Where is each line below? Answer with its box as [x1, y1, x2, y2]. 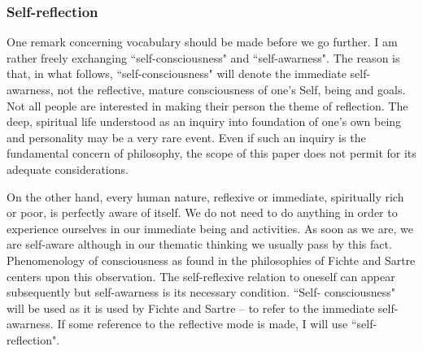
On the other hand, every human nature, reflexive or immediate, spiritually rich [7, 188, 404, 205]
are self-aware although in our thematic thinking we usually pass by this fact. [7, 236, 392, 253]
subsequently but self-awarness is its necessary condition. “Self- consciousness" [7, 284, 395, 301]
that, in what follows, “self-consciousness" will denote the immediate [7, 65, 347, 82]
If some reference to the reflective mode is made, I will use [57, 315, 348, 332]
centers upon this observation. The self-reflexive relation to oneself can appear [7, 267, 395, 284]
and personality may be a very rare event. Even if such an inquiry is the [7, 128, 366, 145]
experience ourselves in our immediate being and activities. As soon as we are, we [7, 219, 413, 236]
